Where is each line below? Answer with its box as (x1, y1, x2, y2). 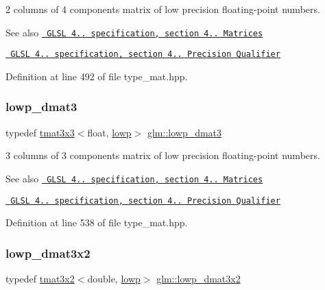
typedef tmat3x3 (5, 125, 75, 139)
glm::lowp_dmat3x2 (156, 271, 241, 286)
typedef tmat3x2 (5, 271, 75, 286)
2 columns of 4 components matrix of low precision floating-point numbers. (5, 2, 320, 16)
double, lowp (87, 271, 141, 286)
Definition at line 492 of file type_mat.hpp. (5, 69, 188, 83)
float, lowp (87, 125, 132, 139)
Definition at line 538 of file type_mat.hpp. (5, 215, 188, 230)
